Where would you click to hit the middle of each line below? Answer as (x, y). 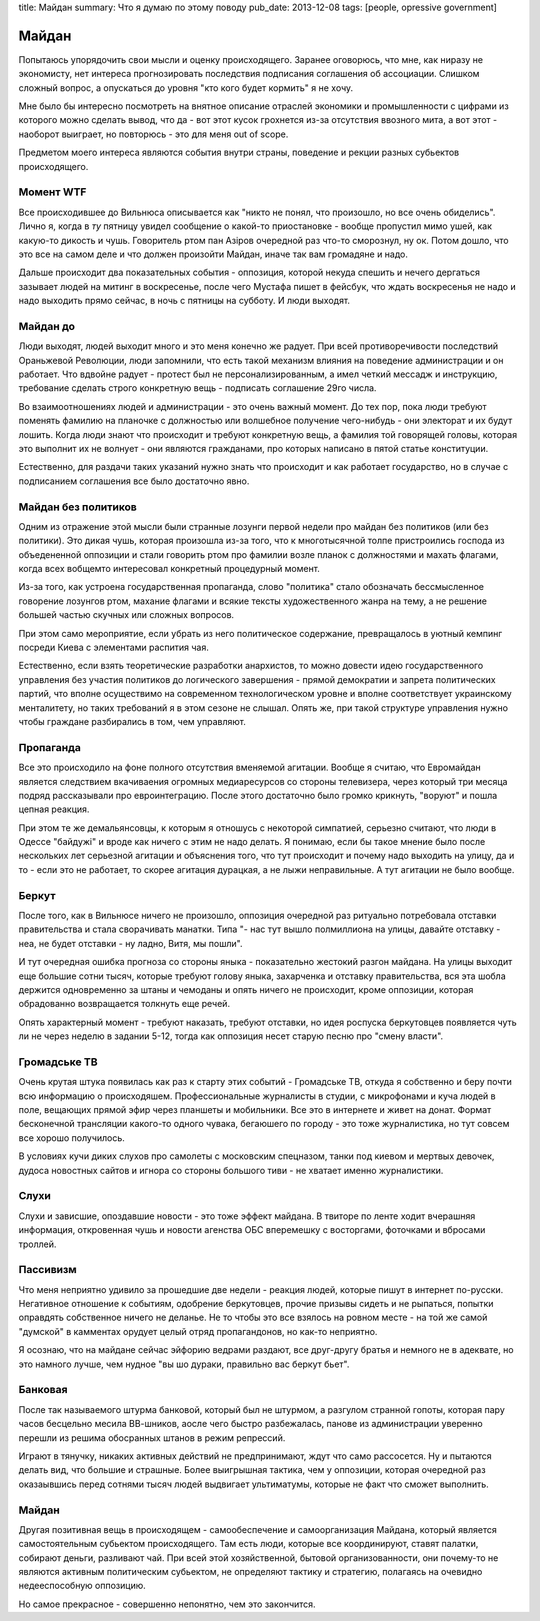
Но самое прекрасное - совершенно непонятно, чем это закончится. (167, 1604)
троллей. (37, 1244)
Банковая (43, 1390)
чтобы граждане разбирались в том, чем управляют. (132, 721)
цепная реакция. (54, 809)
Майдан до (46, 326)
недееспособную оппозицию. (82, 1586)
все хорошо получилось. (71, 1137)
